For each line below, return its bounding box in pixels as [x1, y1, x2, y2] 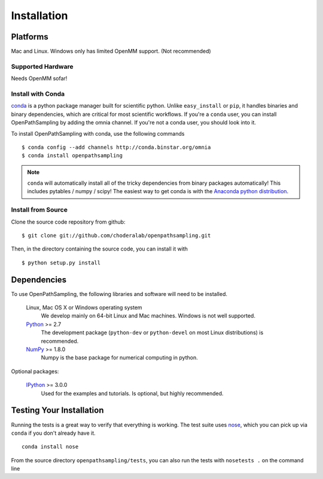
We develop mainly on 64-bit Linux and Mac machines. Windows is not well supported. [41, 312, 255, 319]
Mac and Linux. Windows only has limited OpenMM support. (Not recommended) [11, 48, 212, 55]
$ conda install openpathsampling [22, 152, 123, 159]
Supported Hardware [11, 62, 74, 71]
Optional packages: [11, 368, 59, 375]
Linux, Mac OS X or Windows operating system [26, 304, 143, 311]
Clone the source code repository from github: [11, 218, 126, 225]
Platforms [11, 32, 48, 42]
